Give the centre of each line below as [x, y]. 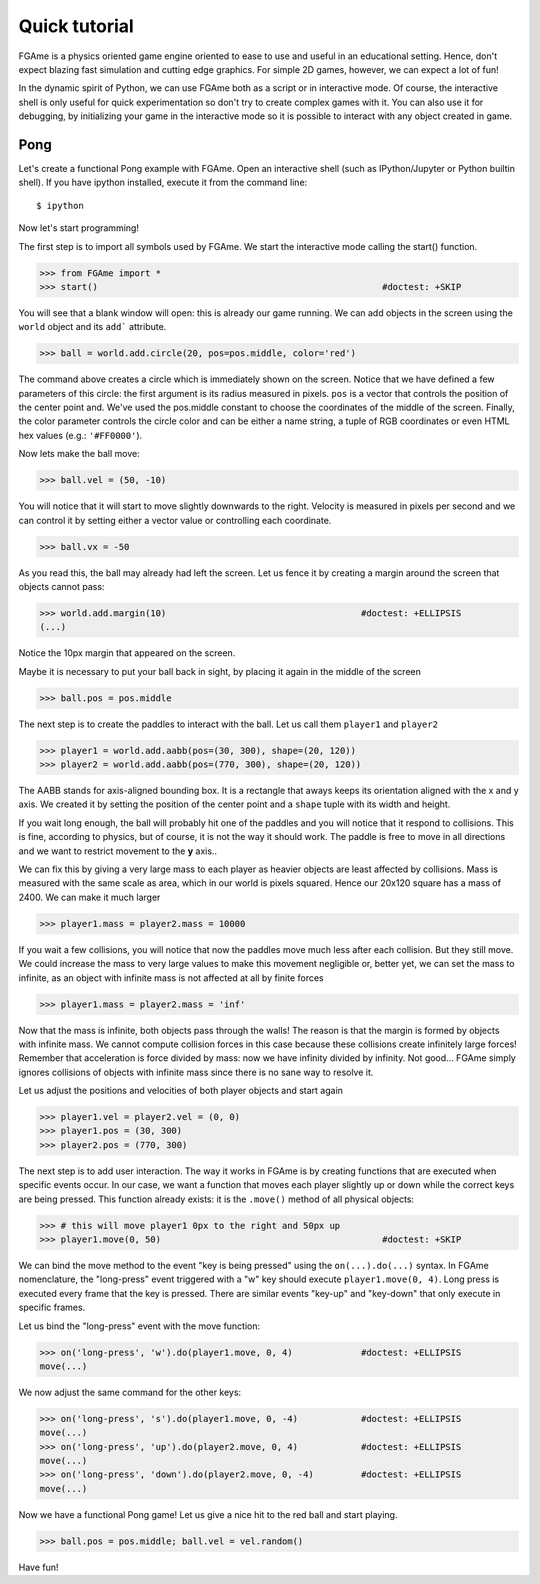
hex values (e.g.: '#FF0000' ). [80, 435]
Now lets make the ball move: [79, 454]
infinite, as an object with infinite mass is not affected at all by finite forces [171, 977]
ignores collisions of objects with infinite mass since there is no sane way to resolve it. [196, 1072]
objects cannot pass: [61, 586]
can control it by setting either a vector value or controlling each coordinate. [175, 520]
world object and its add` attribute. [92, 327]
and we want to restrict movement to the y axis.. [118, 851]
